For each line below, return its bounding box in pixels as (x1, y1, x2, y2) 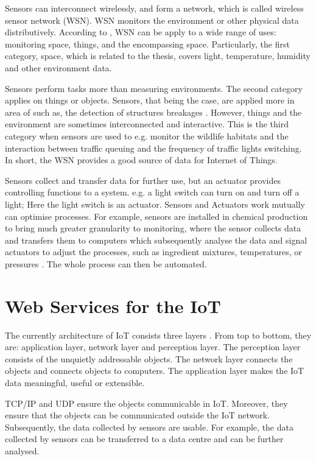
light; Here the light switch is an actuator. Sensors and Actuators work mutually (5, 197, 305, 210)
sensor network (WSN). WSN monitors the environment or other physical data (5, 13, 299, 26)
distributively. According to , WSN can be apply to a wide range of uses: (5, 26, 276, 38)
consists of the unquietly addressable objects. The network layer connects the (5, 352, 293, 365)
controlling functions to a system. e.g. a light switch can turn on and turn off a (5, 186, 300, 199)
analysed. (5, 444, 40, 457)
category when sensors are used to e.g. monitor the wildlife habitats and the (5, 129, 289, 142)
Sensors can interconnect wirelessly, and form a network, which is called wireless (5, 2, 304, 14)
